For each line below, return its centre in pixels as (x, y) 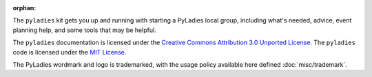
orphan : (24, 8)
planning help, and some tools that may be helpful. (84, 30)
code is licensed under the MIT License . (70, 52)
